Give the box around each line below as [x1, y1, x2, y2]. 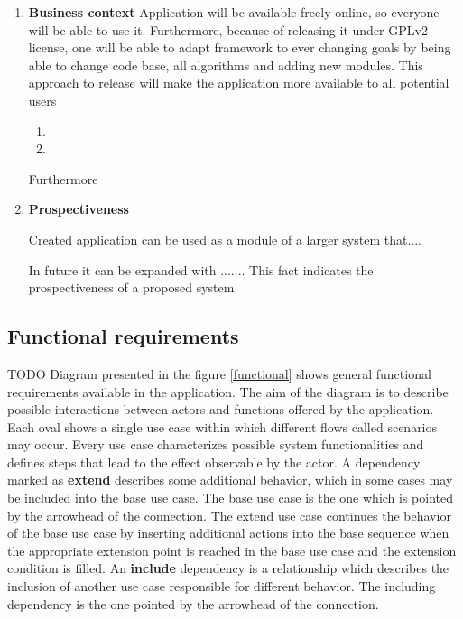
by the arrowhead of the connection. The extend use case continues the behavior [7, 505, 451, 524]
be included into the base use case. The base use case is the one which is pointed [7, 488, 454, 507]
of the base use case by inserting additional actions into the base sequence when [7, 523, 449, 542]
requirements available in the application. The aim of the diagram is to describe [7, 382, 449, 401]
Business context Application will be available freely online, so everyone [28, 3, 440, 21]
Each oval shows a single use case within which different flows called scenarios [7, 417, 438, 436]
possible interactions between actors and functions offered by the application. [7, 400, 434, 419]
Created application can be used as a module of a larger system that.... [28, 229, 421, 248]
